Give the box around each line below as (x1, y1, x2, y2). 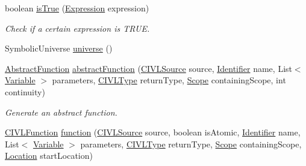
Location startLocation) (5, 149, 93, 162)
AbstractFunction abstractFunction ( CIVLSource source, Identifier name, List (5, 62, 292, 74)
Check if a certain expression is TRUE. (5, 22, 150, 34)
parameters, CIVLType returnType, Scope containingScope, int (52, 74, 286, 86)
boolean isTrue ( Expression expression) (5, 2, 149, 14)
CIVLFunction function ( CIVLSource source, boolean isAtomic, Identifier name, (5, 126, 301, 138)
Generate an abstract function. (5, 105, 117, 118)
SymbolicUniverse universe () (5, 42, 113, 55)
